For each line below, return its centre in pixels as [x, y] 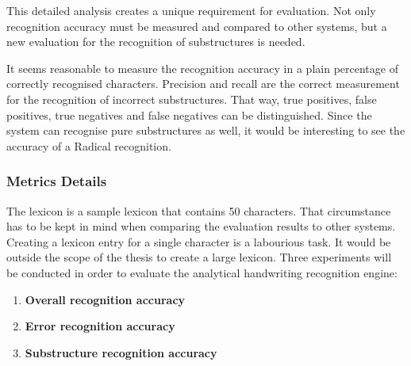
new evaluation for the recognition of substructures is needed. [156, 42]
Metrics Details [57, 181]
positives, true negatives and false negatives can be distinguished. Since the [189, 114]
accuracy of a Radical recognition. [89, 145]
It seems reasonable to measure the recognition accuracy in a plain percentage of [202, 68]
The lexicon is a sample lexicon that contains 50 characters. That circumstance [199, 210]
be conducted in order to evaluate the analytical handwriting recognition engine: [202, 272]
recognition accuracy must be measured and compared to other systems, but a [197, 26]
